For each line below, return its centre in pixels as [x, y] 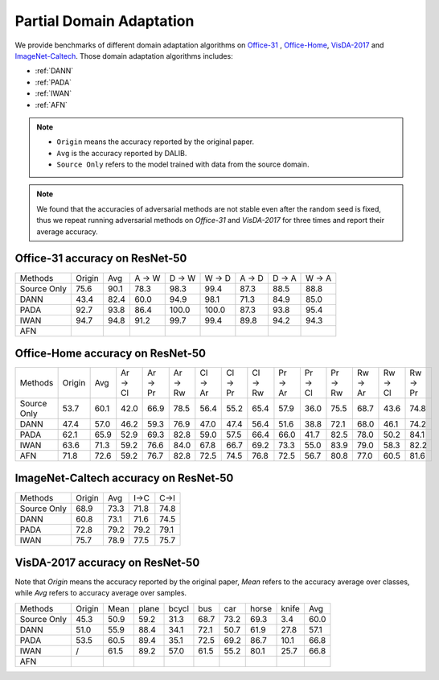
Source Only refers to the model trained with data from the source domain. [183, 164]
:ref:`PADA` [53, 82]
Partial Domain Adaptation [105, 21]
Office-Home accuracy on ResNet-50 [111, 353]
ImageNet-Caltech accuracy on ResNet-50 [124, 478]
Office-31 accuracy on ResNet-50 [101, 259]
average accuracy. [67, 231]
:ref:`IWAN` [53, 93]
